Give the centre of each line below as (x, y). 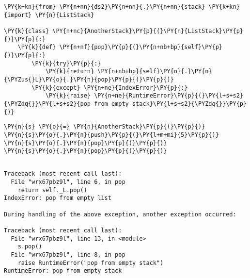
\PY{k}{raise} (68, 96)
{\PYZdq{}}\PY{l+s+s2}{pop (47, 104)
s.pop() (30, 247)
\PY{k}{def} (37, 47)
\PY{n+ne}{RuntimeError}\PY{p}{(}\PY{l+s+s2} (169, 96)
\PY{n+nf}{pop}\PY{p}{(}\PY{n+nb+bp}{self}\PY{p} (141, 47)
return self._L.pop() (52, 190)
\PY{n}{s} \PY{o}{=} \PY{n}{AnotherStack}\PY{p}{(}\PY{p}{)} (105, 127)
